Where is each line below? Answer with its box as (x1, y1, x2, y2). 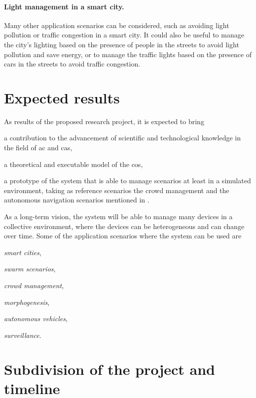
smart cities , (4, 247, 41, 257)
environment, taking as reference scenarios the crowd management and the (4, 185, 229, 195)
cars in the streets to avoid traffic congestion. (4, 59, 141, 69)
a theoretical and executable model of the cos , (4, 159, 143, 169)
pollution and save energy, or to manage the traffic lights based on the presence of (4, 49, 252, 59)
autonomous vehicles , (4, 313, 68, 324)
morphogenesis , (4, 297, 50, 307)
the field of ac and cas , (4, 142, 73, 153)
